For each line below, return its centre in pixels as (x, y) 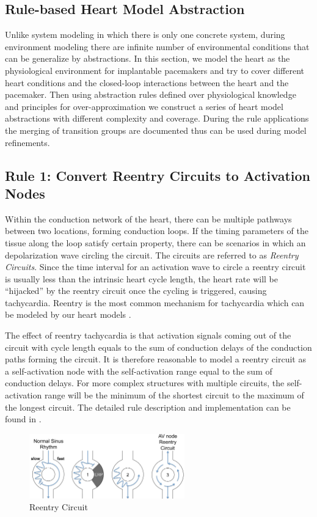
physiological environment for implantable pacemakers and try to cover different (155, 70)
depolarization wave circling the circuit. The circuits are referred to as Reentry (152, 255)
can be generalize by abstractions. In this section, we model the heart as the (148, 58)
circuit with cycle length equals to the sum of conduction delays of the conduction (158, 347)
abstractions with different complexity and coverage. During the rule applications (157, 118)
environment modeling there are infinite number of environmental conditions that (157, 46)
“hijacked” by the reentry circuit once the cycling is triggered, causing (136, 291)
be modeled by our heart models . (68, 314)
